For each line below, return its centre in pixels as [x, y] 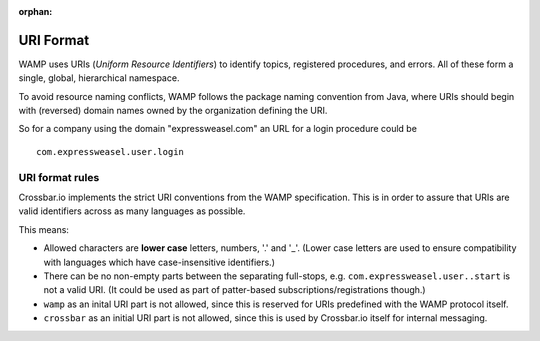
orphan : [35, 11]
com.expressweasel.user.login [110, 151]
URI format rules [59, 177]
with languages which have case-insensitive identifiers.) [159, 262]
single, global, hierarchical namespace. [99, 78]
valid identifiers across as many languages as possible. [132, 211]
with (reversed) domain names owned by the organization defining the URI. [173, 111]
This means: [44, 229]
